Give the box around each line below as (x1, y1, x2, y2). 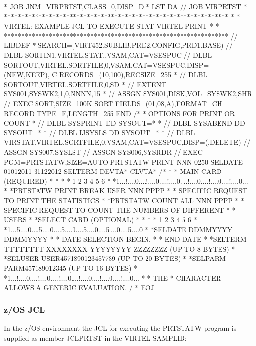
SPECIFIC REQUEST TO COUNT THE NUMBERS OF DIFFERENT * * (4, 205, 236, 215)
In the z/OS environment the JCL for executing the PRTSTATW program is (4, 323, 237, 333)
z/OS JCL (4, 303, 45, 315)
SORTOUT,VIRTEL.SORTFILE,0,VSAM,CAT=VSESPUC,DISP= (4, 59, 209, 70)
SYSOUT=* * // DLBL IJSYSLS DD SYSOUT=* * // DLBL (4, 127, 195, 137)
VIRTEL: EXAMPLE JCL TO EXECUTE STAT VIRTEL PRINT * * (4, 21, 219, 31)
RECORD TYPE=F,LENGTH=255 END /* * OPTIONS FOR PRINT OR (4, 108, 235, 118)
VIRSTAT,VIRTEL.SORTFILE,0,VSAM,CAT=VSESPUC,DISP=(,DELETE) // (4, 137, 251, 147)
